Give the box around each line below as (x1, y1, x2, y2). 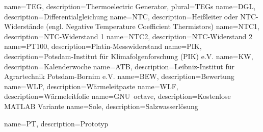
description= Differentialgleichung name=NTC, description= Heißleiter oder (4, 11, 238, 21)
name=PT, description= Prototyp (4, 118, 109, 128)
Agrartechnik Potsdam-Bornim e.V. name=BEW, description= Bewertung (4, 71, 234, 82)
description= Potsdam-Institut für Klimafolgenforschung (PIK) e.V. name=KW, (4, 50, 253, 61)
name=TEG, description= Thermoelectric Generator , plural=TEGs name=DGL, (4, 1, 256, 11)
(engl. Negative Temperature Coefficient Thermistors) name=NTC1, (46, 21, 259, 32)
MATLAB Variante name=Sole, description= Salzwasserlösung (4, 100, 198, 111)
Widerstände (4, 21, 44, 32)
